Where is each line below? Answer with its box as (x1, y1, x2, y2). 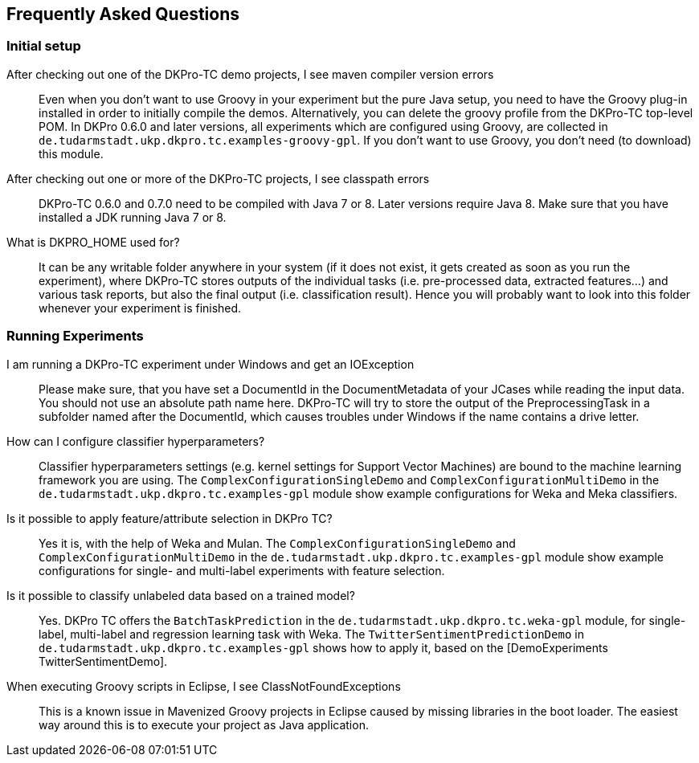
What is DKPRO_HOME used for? (6, 235, 180, 249)
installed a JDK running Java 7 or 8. (39, 210, 227, 224)
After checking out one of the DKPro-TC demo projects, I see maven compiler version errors (6, 67, 494, 81)
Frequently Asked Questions (6, 4, 240, 24)
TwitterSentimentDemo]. (39, 654, 168, 668)
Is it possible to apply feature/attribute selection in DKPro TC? (6, 511, 333, 525)
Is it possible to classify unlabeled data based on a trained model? (6, 588, 355, 602)
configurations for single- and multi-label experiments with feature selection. (39, 563, 445, 577)
